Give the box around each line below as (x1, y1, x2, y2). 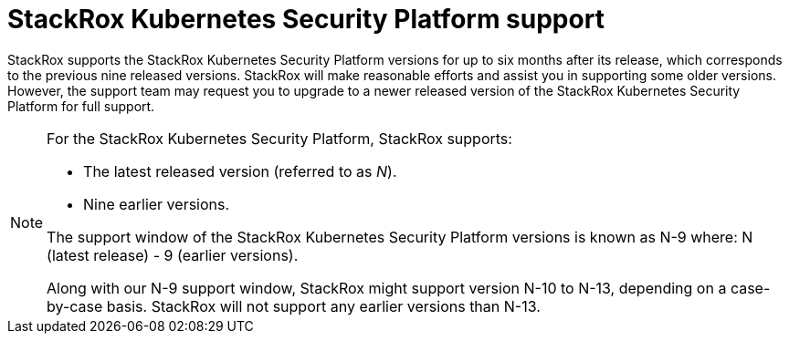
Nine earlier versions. (83, 194, 230, 213)
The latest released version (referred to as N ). (83, 161, 397, 181)
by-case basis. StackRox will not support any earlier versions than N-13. (47, 296, 541, 315)
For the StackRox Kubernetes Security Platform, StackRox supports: (47, 129, 512, 148)
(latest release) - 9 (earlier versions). (47, 245, 299, 264)
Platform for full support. (7, 98, 155, 114)
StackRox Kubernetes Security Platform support (7, 4, 605, 35)
